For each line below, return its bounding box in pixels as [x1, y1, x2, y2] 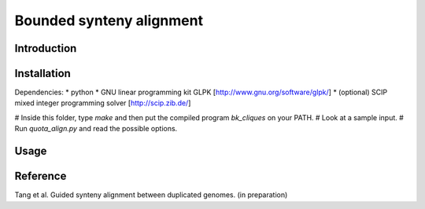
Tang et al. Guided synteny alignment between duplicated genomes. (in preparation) [14, 190, 288, 200]
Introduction [14, 42, 77, 55]
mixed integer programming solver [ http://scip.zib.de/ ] [14, 98, 191, 108]
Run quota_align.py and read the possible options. [14, 124, 178, 134]
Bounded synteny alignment [14, 12, 204, 29]
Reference [14, 170, 67, 183]
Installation [14, 67, 71, 80]
